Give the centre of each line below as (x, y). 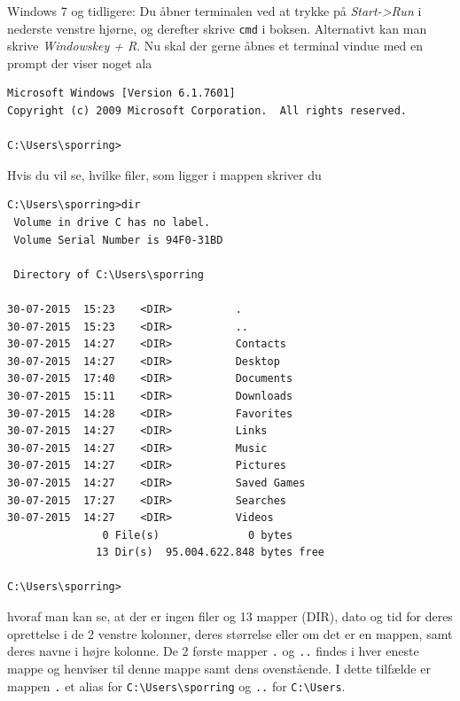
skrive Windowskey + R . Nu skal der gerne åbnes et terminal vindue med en (215, 46)
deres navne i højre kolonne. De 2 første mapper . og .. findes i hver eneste (213, 651)
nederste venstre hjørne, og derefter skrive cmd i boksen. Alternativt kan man (217, 28)
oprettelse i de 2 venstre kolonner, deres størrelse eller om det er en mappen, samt (230, 633)
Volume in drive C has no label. (112, 222)
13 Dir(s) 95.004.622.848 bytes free (210, 553)
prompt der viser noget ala (80, 62)
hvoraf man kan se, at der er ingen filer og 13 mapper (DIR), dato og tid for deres (230, 616)
